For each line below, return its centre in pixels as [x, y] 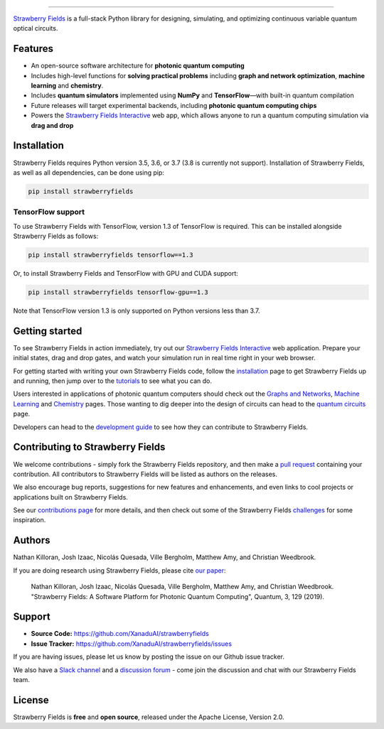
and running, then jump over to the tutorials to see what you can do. [113, 381]
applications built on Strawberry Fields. [70, 497]
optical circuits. [36, 28]
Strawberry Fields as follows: [56, 236]
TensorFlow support [49, 212]
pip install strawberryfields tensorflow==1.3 [111, 255]
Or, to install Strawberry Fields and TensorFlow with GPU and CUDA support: [126, 274]
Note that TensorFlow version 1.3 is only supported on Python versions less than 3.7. [137, 310]
